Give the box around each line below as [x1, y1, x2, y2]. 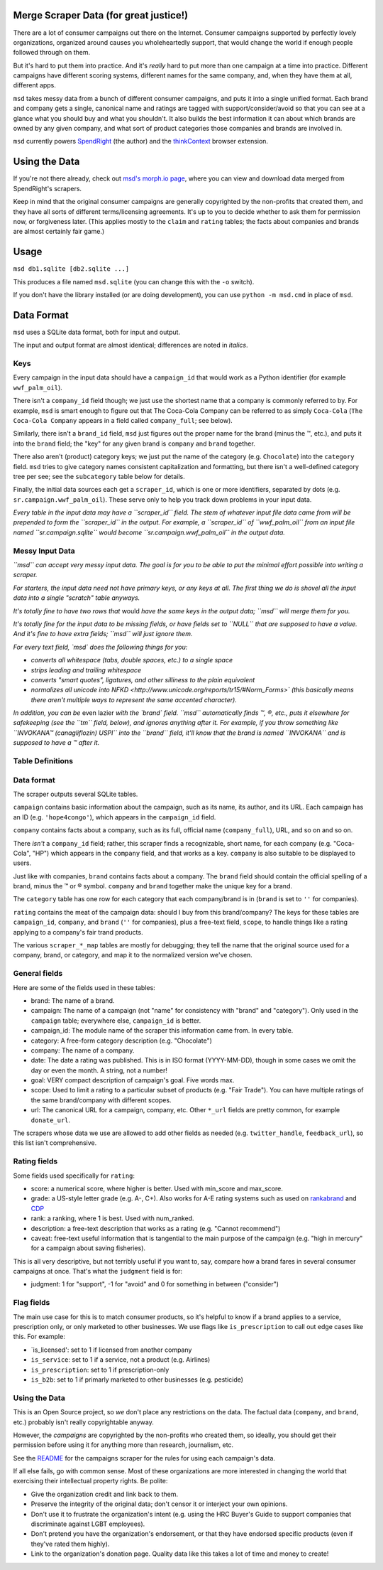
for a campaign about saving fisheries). [30, 1244, 145, 1252]
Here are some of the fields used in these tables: [13, 983, 155, 991]
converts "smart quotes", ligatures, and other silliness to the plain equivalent [30, 675, 255, 684]
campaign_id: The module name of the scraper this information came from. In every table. [30, 1026, 294, 1035]
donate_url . [30, 1116, 71, 1124]
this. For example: [13, 1333, 65, 1341]
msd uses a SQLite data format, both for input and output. [13, 328, 181, 336]
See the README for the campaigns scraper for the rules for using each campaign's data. [13, 1453, 276, 1462]
